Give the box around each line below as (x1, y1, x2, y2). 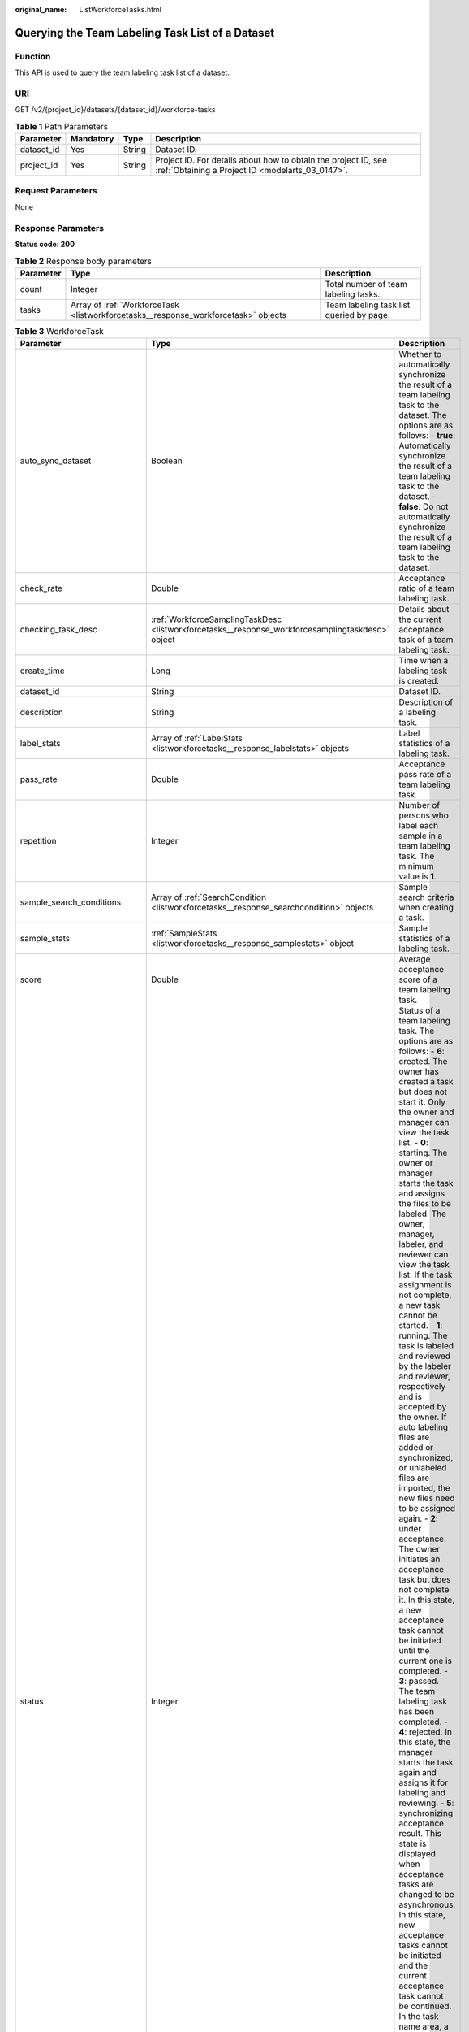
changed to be (398, 1889, 454, 1900)
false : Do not (398, 501, 449, 512)
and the (398, 1960, 428, 1971)
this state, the (398, 1736, 451, 1748)
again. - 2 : (398, 1513, 438, 1524)
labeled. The (398, 1208, 446, 1219)
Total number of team (325, 278, 407, 289)
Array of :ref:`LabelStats (150, 732, 243, 744)
